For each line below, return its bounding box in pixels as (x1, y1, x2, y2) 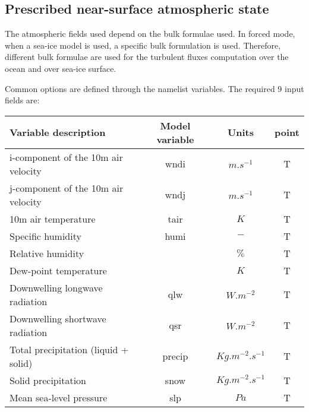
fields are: (5, 94, 40, 106)
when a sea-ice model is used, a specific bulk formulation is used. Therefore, (5, 39, 281, 51)
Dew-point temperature (10, 263, 107, 277)
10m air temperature (10, 211, 96, 226)
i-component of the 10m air (10, 150, 123, 164)
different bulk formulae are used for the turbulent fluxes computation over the (5, 50, 289, 63)
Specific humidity (10, 229, 81, 243)
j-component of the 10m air (10, 180, 124, 195)
